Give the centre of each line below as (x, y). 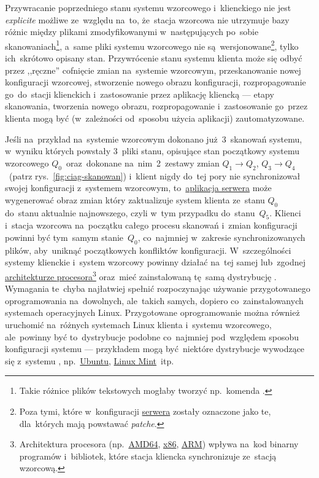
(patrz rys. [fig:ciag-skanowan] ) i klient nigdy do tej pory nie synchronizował (155, 175)
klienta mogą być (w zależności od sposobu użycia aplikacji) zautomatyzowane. (155, 118)
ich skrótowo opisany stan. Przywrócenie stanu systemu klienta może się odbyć (154, 58)
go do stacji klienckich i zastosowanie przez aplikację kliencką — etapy (140, 94)
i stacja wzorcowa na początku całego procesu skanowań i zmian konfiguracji (151, 225)
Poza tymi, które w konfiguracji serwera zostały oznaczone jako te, (145, 411)
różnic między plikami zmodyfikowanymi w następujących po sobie (132, 32)
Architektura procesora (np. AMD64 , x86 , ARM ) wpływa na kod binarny (159, 444)
